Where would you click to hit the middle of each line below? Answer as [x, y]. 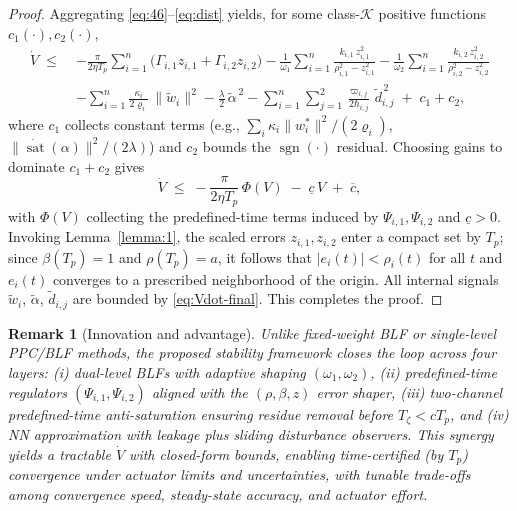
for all [447, 256]
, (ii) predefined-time [433, 372]
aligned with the [199, 391]
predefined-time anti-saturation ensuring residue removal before [201, 413]
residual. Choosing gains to [419, 145]
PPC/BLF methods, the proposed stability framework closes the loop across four [252, 352]
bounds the [236, 145]
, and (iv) [479, 413]
